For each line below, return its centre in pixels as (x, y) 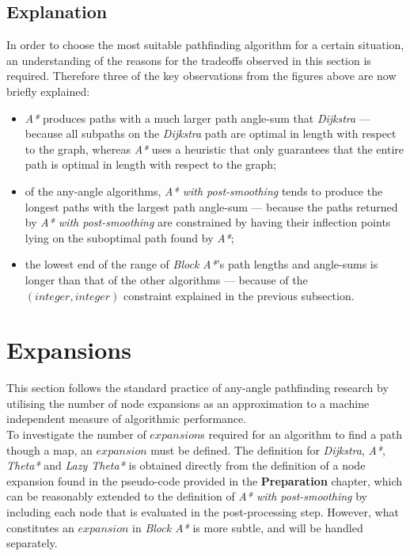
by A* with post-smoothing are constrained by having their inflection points (208, 222)
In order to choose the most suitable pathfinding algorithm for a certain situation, (205, 45)
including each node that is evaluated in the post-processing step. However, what (203, 511)
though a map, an (49, 449)
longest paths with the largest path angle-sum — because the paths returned (211, 206)
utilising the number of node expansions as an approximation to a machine (188, 403)
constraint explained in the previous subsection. (239, 295)
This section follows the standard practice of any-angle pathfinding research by (197, 388)
